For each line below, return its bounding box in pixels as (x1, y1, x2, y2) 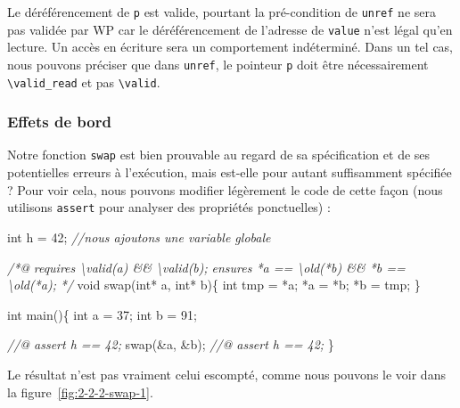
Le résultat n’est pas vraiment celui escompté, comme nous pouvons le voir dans (7, 364, 446, 383)
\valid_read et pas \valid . (7, 72, 160, 91)
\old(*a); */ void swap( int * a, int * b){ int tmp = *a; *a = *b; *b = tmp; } (7, 275, 421, 294)
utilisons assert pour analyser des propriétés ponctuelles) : (7, 198, 331, 216)
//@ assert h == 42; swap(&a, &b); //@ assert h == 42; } (7, 335, 334, 354)
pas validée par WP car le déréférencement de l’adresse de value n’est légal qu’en (7, 20, 453, 38)
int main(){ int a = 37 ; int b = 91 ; (7, 305, 197, 323)
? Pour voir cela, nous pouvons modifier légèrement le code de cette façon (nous (7, 180, 443, 199)
